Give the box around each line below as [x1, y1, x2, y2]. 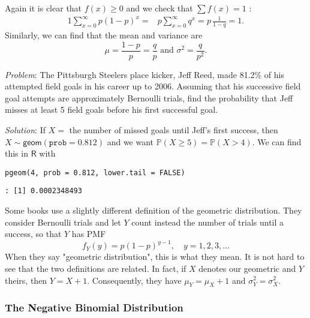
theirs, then [5, 274, 47, 286]
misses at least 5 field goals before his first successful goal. [5, 103, 218, 116]
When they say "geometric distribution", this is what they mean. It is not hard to [5, 250, 305, 263]
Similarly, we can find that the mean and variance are [5, 28, 203, 41]
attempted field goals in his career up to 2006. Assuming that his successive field [5, 80, 301, 92]
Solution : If [5, 124, 46, 136]
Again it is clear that [5, 2, 82, 14]
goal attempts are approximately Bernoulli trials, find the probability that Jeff [5, 91, 293, 104]
